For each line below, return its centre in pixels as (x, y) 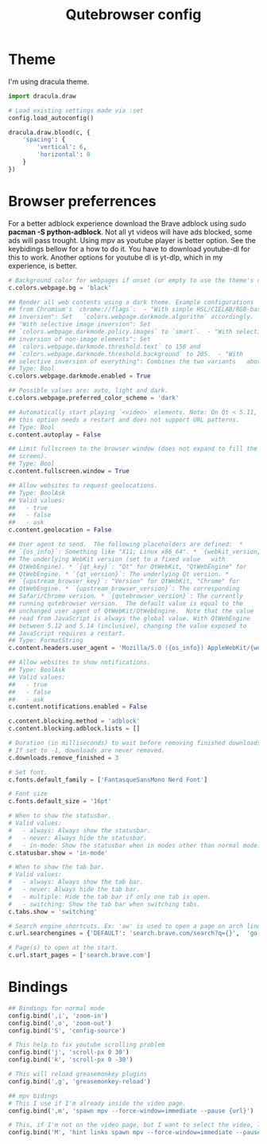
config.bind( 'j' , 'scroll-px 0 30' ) (69, 1052)
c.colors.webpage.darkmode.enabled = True (79, 376)
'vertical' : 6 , (62, 147)
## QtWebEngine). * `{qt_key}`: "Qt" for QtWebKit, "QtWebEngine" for (128, 566)
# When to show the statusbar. (60, 816)
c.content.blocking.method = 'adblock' (74, 721)
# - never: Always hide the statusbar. (78, 838)
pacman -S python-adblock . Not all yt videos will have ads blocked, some (130, 232)
